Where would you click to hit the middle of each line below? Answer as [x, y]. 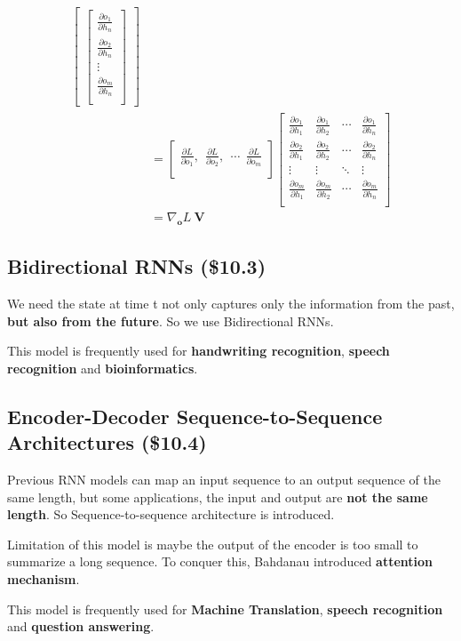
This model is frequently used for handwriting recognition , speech [199, 351]
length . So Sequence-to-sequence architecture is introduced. [171, 514]
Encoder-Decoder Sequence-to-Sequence [195, 416]
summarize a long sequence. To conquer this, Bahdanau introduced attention [220, 561]
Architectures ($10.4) [107, 442]
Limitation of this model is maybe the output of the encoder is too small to [213, 544]
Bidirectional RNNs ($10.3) [137, 266]
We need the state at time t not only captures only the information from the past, [231, 304]
